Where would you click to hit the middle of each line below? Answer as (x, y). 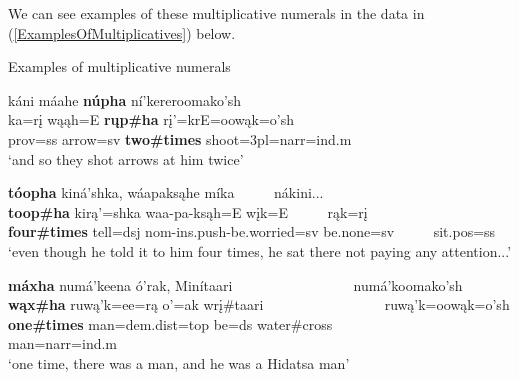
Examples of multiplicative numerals (119, 66)
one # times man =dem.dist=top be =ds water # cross (170, 323)
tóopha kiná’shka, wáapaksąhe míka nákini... (166, 192)
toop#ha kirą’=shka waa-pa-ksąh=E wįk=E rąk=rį (188, 211)
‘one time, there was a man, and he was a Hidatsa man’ (179, 362)
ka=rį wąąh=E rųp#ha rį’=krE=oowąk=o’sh (151, 119)
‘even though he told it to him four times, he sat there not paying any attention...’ (260, 250)
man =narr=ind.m (63, 343)
